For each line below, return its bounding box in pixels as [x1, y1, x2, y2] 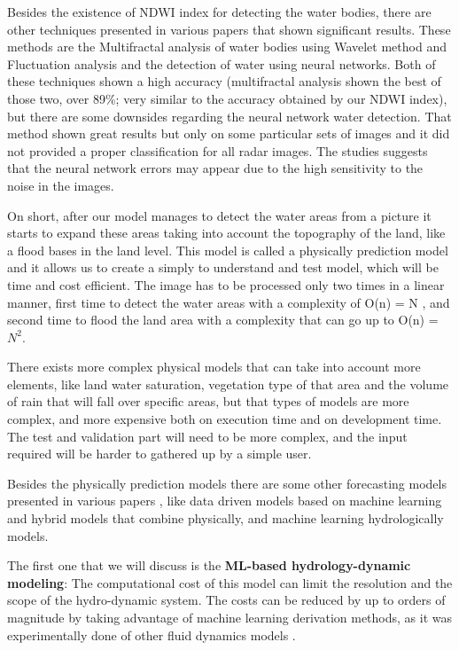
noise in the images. [7, 176, 114, 194]
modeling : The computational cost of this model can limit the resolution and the [7, 573, 453, 591]
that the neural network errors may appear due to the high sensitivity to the [7, 159, 424, 177]
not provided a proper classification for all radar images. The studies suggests [7, 141, 428, 160]
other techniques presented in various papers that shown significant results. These [7, 20, 451, 38]
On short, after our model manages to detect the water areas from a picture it [7, 206, 432, 224]
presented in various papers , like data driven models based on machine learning [7, 491, 442, 510]
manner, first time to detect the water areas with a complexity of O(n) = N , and [7, 293, 450, 311]
